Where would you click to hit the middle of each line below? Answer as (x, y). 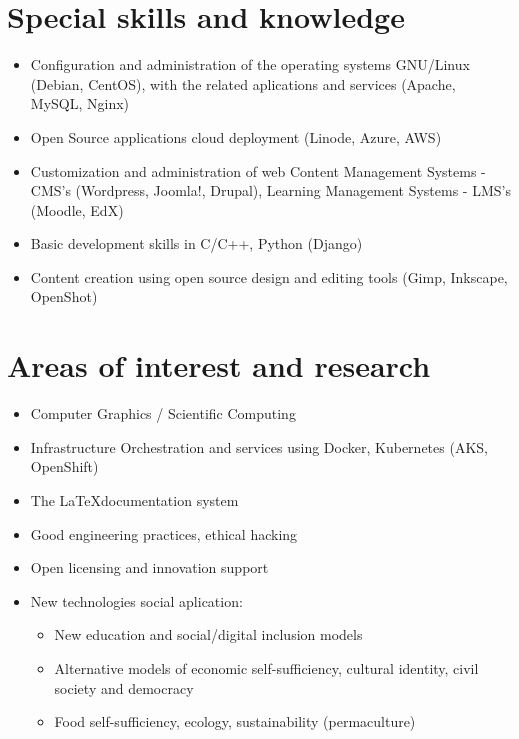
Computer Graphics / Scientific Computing (163, 413)
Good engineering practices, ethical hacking (164, 533)
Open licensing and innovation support (149, 567)
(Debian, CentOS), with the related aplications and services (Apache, (243, 83)
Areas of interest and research (219, 365)
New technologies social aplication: (136, 600)
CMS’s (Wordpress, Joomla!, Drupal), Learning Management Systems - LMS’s (270, 190)
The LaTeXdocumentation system (134, 499)
